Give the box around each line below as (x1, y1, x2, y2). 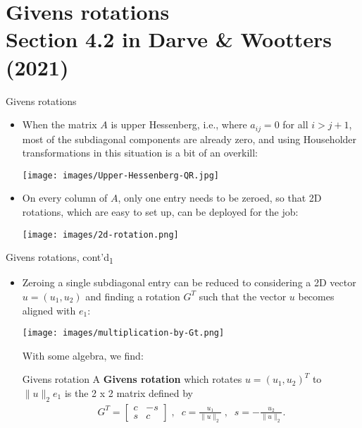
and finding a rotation (85, 288, 180, 303)
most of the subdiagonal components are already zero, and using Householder (22, 131, 357, 146)
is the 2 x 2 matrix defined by (64, 385, 193, 400)
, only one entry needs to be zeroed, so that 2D (118, 190, 322, 205)
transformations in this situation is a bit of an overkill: (22, 145, 258, 160)
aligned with (22, 302, 76, 317)
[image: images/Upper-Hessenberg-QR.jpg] (22, 170, 219, 181)
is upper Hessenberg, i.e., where (111, 117, 247, 132)
